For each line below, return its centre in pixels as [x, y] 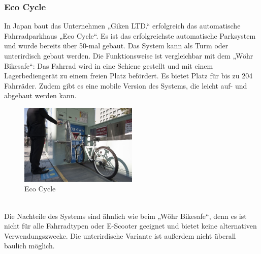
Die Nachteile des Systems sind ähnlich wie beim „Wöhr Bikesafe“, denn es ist [125, 216]
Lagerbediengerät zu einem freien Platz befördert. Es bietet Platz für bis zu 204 [128, 76]
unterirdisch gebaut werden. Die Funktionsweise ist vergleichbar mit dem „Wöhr [129, 55]
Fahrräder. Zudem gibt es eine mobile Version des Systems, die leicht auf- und [126, 85]
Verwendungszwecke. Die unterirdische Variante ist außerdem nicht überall [120, 235]
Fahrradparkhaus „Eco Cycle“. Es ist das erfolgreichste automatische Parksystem [130, 35]
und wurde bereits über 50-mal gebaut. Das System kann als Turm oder [116, 46]
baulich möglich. [29, 246]
